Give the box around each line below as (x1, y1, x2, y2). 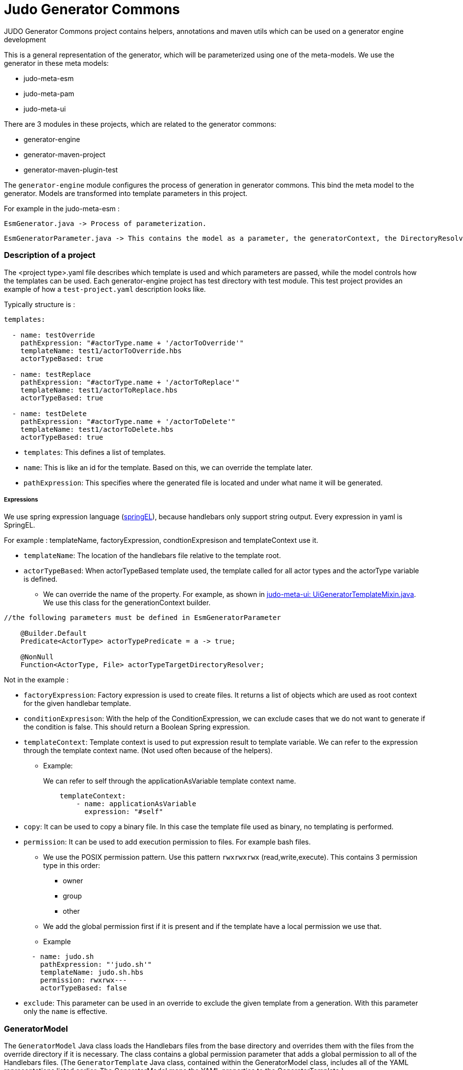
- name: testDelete (12, 409, 87, 418)
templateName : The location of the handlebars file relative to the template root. (24, 551, 281, 560)
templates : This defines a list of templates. (24, 448, 166, 456)
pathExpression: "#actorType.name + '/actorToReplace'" (20, 378, 240, 386)
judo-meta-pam (24, 89, 75, 98)
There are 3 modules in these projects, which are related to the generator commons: (4, 119, 277, 128)
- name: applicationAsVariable (76, 800, 196, 808)
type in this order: (43, 861, 101, 870)
